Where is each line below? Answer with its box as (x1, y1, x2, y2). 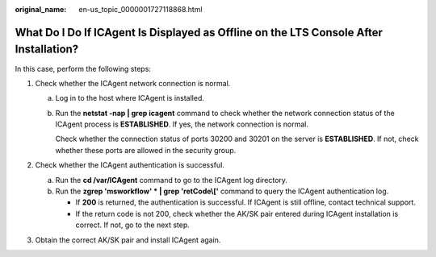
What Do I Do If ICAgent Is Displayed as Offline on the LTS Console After (15, 25, 383, 39)
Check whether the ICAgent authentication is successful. (35, 160, 225, 170)
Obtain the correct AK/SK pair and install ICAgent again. (35, 234, 221, 245)
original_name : (15, 5, 67, 14)
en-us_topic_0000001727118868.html (78, 5, 203, 14)
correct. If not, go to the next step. (75, 220, 190, 230)
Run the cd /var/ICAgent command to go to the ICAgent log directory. (55, 175, 288, 184)
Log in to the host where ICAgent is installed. (55, 93, 205, 103)
